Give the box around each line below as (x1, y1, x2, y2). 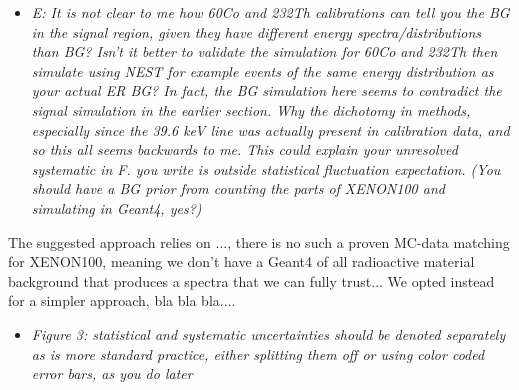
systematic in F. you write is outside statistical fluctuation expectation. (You (31, 158, 501, 179)
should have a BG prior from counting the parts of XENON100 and (31, 178, 445, 199)
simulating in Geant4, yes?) (31, 197, 202, 218)
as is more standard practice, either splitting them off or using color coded (31, 343, 485, 364)
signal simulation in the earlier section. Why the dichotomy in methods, (31, 99, 471, 120)
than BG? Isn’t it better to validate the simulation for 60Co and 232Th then (31, 41, 498, 62)
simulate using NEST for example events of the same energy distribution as (31, 60, 494, 81)
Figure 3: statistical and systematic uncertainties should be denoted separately (31, 323, 506, 344)
